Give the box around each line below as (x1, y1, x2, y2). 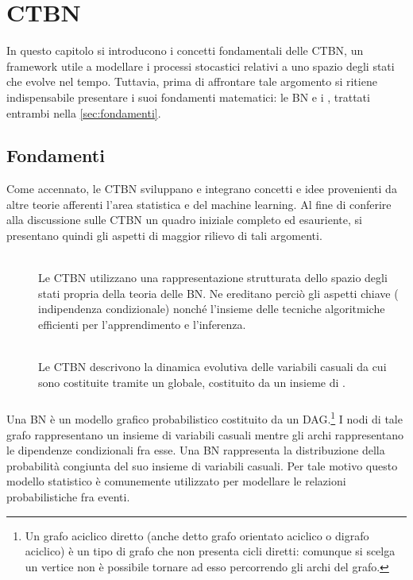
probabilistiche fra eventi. (6, 488, 130, 505)
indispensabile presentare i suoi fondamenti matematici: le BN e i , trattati (6, 88, 370, 105)
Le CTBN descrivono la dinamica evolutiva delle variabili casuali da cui (38, 358, 387, 375)
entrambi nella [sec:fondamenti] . (6, 104, 161, 121)
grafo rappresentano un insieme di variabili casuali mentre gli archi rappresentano (6, 426, 403, 443)
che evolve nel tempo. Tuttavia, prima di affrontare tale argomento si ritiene (6, 73, 377, 90)
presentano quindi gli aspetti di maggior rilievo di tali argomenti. (6, 227, 322, 244)
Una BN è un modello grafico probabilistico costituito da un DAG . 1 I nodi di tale (6, 408, 403, 427)
